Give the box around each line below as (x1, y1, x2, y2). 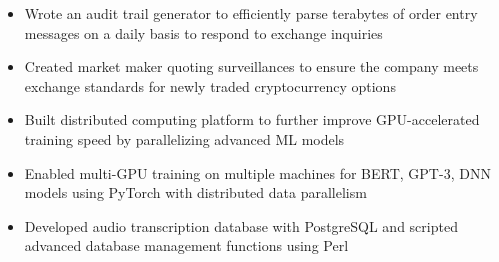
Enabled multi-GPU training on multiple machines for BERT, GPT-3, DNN (24, 162, 491, 183)
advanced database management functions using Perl (24, 235, 349, 256)
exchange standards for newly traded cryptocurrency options (24, 75, 396, 96)
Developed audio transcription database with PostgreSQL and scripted (24, 215, 458, 236)
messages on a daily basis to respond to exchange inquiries (24, 22, 383, 43)
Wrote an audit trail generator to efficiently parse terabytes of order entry (24, 3, 478, 23)
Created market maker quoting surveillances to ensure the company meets (24, 56, 479, 77)
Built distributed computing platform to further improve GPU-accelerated (24, 109, 480, 130)
